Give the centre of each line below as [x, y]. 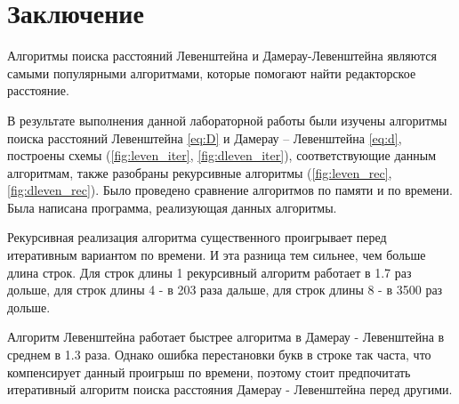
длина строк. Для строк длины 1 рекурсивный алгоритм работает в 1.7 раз [209, 272]
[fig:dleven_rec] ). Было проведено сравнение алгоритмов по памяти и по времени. [230, 190]
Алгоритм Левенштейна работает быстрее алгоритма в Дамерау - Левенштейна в [226, 337]
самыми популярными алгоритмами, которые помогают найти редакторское [212, 73]
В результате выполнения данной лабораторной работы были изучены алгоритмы [227, 120]
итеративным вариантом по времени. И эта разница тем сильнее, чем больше [217, 255]
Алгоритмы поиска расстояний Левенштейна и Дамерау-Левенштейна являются [222, 56]
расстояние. [38, 90]
